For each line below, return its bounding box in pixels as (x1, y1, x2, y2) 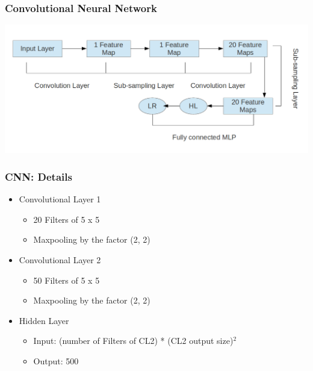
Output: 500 (33, 354, 79, 367)
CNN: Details (5, 169, 72, 184)
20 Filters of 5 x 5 (33, 213, 100, 225)
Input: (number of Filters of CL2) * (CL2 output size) (33, 334, 234, 347)
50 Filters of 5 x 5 (33, 273, 100, 286)
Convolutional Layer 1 (19, 193, 101, 205)
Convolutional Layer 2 (19, 253, 101, 266)
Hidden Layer (19, 314, 69, 326)
